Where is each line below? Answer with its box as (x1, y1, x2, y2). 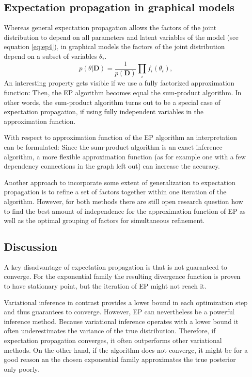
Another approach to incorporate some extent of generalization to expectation (4, 177, 236, 187)
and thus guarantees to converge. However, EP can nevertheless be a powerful (4, 307, 235, 317)
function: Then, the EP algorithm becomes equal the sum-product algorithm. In (4, 87, 242, 97)
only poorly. (4, 363, 39, 374)
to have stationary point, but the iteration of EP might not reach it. (4, 281, 206, 291)
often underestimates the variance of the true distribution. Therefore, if (4, 326, 216, 336)
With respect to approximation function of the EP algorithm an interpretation (4, 132, 237, 142)
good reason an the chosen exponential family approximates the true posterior (4, 354, 236, 364)
